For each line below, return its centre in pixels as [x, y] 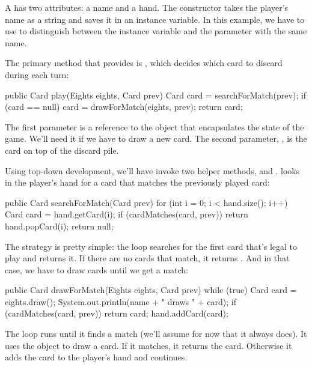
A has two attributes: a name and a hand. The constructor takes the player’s [147, 7]
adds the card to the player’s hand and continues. [96, 357]
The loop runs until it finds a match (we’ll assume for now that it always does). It [156, 334]
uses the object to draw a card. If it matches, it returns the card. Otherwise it [148, 345]
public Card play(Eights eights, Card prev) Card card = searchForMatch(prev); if [156, 95]
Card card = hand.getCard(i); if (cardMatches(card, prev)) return [127, 214]
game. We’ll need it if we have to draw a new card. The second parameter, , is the [156, 138]
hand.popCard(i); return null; [59, 226]
